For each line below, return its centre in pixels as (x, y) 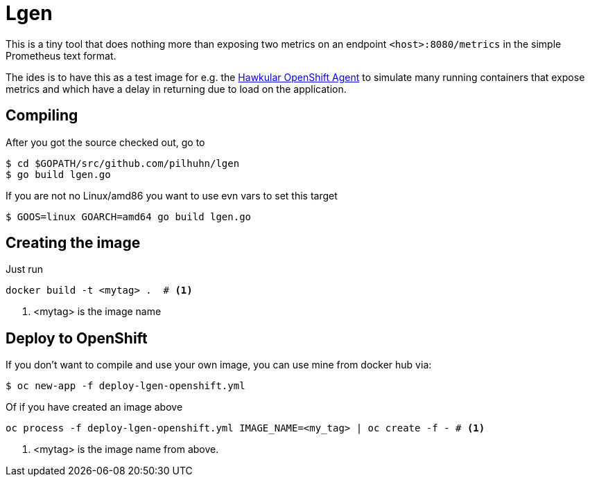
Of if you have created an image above (94, 407)
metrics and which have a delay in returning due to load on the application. (176, 89)
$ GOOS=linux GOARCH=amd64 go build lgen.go (129, 216)
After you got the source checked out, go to (105, 142)
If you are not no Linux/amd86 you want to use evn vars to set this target (172, 195)
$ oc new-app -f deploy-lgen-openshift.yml (125, 386)
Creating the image (73, 243)
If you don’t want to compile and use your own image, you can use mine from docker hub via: (219, 365)
